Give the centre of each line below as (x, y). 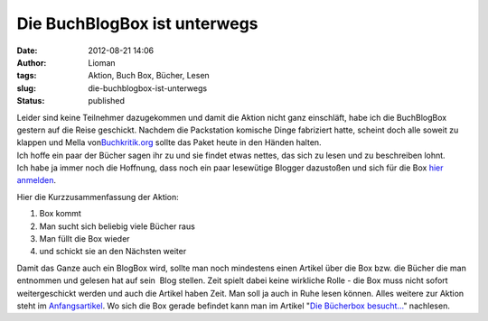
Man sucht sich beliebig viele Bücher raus (117, 226)
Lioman (102, 62)
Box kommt (60, 214)
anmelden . (37, 180)
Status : (31, 101)
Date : (27, 50)
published (107, 101)
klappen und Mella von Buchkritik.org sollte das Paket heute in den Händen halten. (169, 142)
